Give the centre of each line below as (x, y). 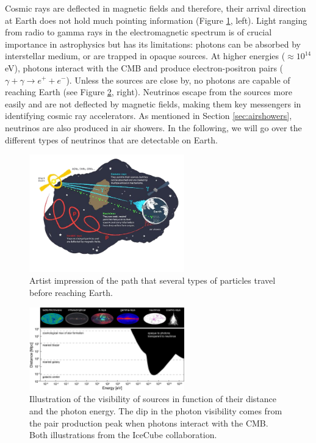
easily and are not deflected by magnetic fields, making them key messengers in (153, 103)
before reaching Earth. (71, 293)
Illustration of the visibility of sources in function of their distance (153, 399)
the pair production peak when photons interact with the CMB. (149, 423)
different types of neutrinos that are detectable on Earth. (111, 139)
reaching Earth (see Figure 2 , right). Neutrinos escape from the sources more (149, 92)
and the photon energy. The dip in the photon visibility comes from (156, 410)
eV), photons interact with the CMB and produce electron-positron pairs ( (144, 67)
